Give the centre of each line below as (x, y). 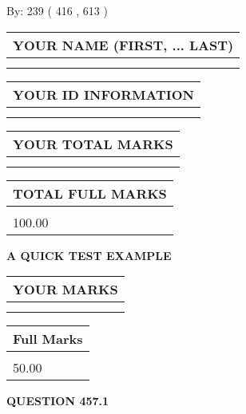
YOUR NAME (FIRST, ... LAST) (123, 45)
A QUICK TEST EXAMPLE (89, 255)
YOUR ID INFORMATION (103, 94)
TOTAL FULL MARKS (90, 193)
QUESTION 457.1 (58, 401)
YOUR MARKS (65, 290)
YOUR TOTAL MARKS (93, 144)
